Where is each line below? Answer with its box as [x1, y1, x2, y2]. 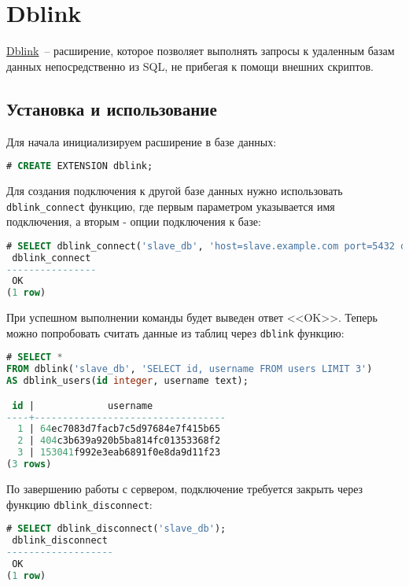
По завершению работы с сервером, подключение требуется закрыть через [6, 480, 363, 496]
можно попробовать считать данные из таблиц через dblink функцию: [6, 324, 345, 341]
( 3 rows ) [6, 459, 52, 470]
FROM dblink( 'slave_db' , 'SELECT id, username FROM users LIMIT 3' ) [6, 363, 373, 375]
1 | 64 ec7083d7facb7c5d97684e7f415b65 [17, 423, 221, 435]
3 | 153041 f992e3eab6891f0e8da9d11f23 [17, 447, 221, 459]
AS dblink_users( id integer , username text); [6, 375, 249, 387]
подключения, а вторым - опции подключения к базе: [6, 213, 261, 230]
